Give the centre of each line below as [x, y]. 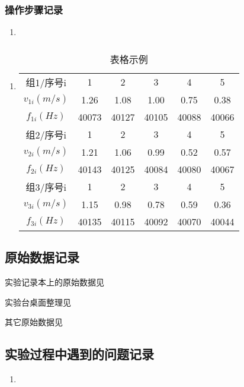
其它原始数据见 [34, 322]
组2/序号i [46, 134]
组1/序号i [46, 82]
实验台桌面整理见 [38, 302]
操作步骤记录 [34, 9]
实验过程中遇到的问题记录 [79, 354]
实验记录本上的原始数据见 [54, 281]
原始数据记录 [42, 257]
